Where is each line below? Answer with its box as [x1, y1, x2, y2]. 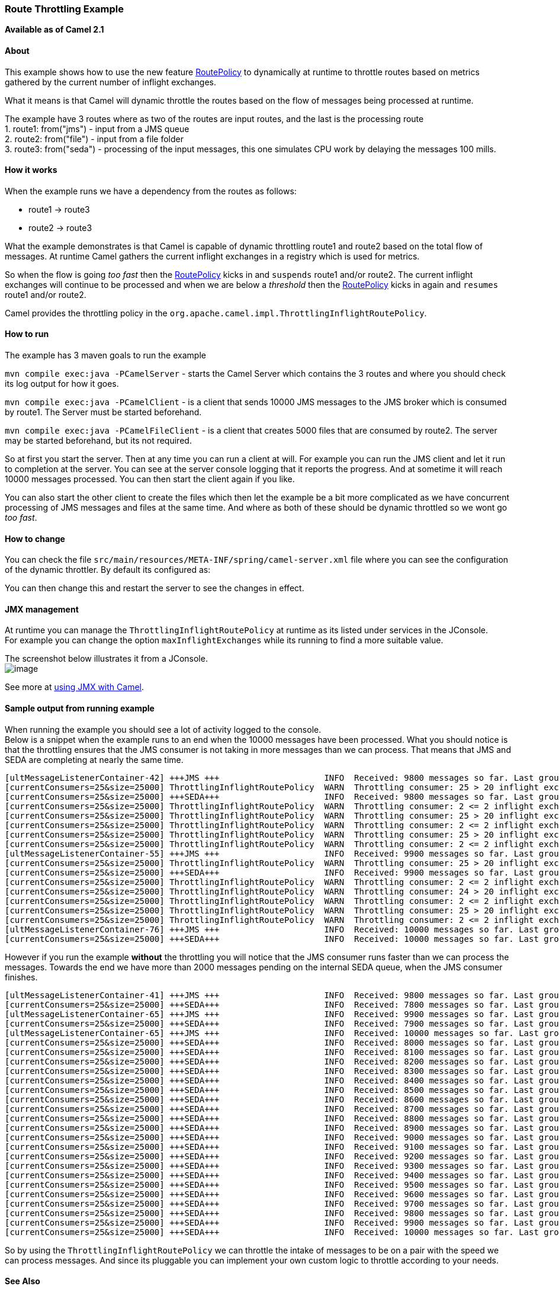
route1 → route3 [28, 204, 90, 214]
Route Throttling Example [5, 3, 124, 15]
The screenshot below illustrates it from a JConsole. [5, 653, 208, 664]
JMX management [5, 604, 79, 614]
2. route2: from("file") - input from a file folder [5, 133, 184, 144]
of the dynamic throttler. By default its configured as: [5, 565, 211, 575]
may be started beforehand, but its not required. [5, 435, 192, 446]
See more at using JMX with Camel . [5, 682, 144, 692]
